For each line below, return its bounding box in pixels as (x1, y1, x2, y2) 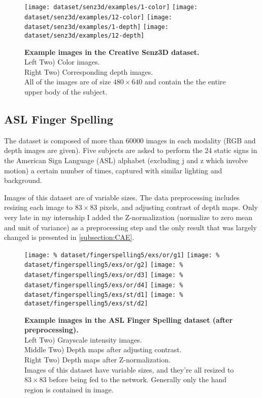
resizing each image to (4, 202, 73, 212)
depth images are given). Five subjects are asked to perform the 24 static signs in (4, 145, 257, 156)
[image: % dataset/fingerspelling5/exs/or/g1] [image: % (24, 251, 220, 259)
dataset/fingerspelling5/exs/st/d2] (24, 300, 148, 308)
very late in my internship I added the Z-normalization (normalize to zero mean (4, 211, 253, 222)
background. (4, 175, 42, 186)
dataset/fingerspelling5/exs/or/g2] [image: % (24, 261, 183, 269)
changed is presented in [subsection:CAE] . (4, 232, 135, 242)
